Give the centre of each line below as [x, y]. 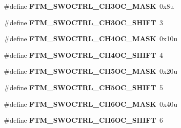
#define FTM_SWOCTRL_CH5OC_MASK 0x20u [91, 71]
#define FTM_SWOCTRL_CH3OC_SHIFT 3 [84, 22]
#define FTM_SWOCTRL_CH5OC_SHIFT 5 [84, 87]
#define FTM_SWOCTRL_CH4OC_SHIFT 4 [84, 55]
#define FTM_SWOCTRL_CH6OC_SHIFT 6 [84, 120]
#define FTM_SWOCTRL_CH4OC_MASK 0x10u [91, 39]
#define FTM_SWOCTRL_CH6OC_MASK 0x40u [91, 104]
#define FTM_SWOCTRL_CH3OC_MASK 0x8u [89, 6]
